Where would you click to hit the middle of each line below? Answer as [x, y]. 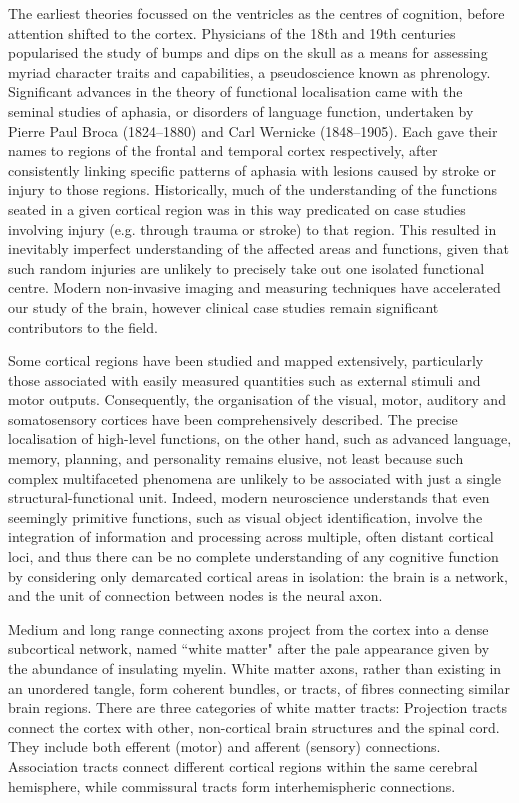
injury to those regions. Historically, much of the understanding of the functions [253, 189]
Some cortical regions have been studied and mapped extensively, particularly [246, 360]
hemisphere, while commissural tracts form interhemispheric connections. [232, 785]
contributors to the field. [83, 326]
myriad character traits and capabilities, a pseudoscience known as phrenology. [249, 71]
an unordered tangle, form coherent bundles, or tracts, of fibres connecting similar [259, 687]
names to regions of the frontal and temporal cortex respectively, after [223, 150]
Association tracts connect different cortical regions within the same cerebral [243, 765]
